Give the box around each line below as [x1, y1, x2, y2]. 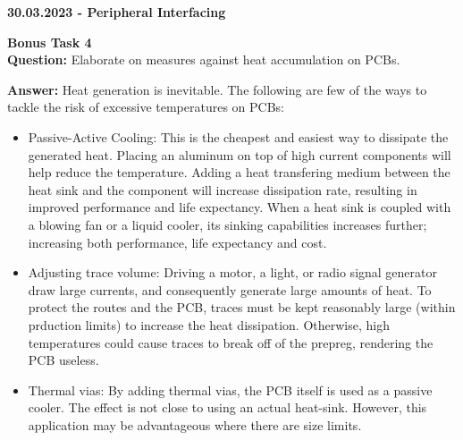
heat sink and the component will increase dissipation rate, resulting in [28, 180, 417, 199]
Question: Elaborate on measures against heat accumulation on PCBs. [7, 50, 400, 69]
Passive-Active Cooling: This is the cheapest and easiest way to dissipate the [28, 127, 449, 146]
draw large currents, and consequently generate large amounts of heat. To [28, 280, 432, 299]
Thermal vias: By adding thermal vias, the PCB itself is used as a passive [28, 380, 433, 399]
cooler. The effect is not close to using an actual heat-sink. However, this [28, 398, 427, 417]
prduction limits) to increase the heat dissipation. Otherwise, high [28, 315, 390, 334]
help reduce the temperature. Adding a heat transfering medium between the [28, 163, 450, 182]
